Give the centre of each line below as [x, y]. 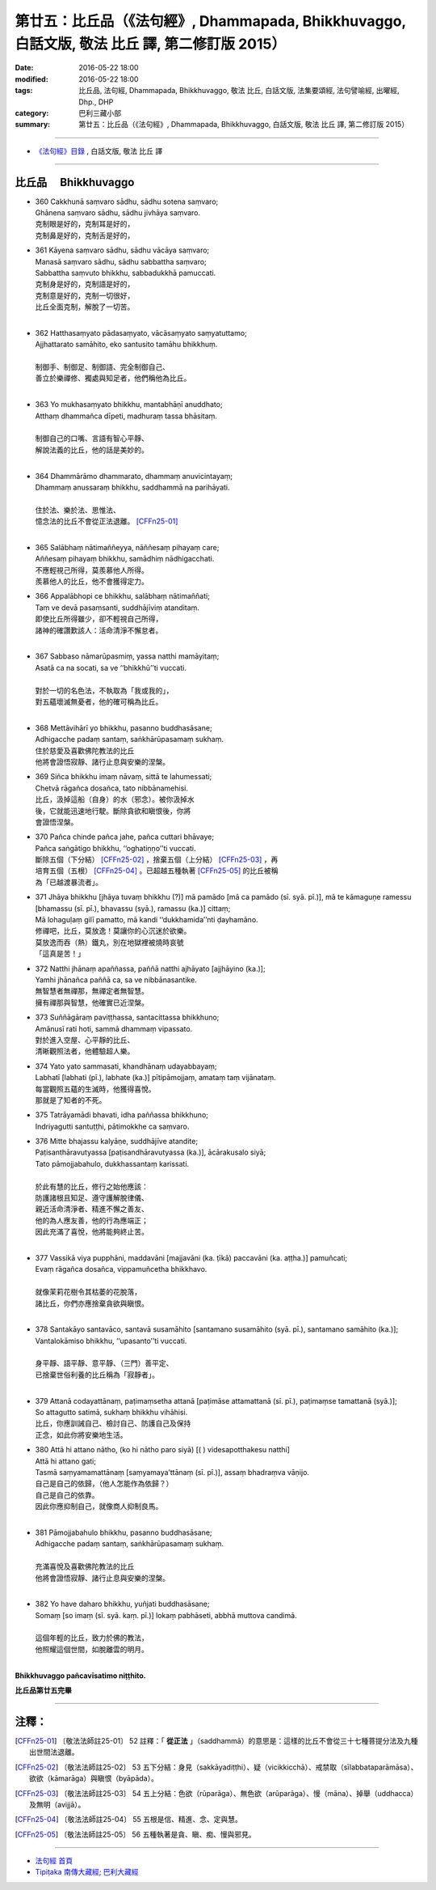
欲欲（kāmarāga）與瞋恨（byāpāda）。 [94, 1778]
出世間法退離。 [54, 1752]
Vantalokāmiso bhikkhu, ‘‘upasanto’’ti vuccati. [111, 1341]
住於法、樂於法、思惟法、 [78, 510]
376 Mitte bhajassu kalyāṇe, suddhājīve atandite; [116, 1142]
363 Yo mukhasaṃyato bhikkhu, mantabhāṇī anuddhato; [129, 405]
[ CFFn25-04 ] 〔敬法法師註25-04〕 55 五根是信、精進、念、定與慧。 [128, 1820]
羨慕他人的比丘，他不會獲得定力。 [92, 582]
